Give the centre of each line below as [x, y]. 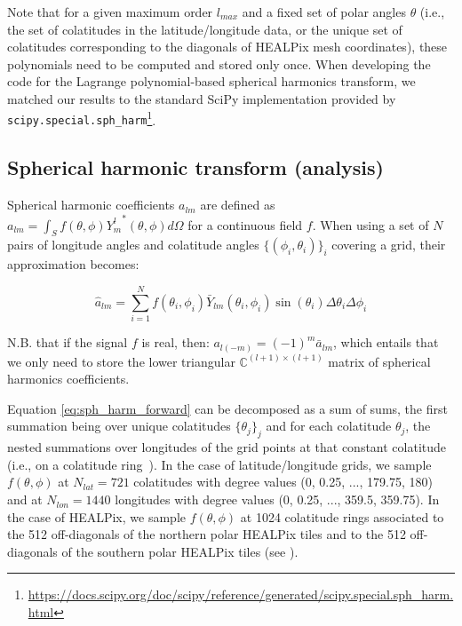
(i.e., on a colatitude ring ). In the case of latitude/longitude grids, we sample [219, 464]
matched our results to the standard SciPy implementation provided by [202, 98]
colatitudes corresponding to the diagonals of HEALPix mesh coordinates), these [227, 47]
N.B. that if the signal [68, 342]
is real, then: [175, 342]
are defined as [238, 205]
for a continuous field [245, 224]
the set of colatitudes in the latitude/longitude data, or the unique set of [205, 29]
